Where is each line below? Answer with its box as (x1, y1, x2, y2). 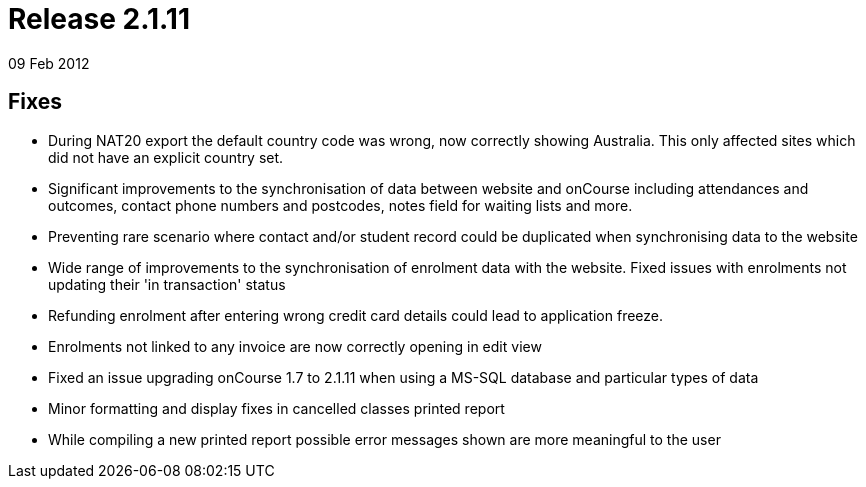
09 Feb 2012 (8, 54, 90, 72)
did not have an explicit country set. (48, 148, 284, 166)
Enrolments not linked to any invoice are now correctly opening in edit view (48, 337, 542, 355)
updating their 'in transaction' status (48, 275, 286, 293)
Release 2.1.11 (8, 2, 191, 36)
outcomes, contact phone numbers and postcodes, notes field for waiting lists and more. (48, 196, 633, 214)
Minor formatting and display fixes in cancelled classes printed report (48, 399, 505, 417)
